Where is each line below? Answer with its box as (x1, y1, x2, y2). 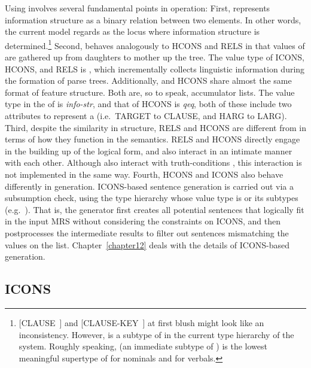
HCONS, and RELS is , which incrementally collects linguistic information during (5, 62, 305, 75)
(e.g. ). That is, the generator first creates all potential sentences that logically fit (5, 203, 304, 215)
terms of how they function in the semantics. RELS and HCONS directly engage (5, 133, 300, 145)
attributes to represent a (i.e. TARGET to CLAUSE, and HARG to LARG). (5, 110, 287, 121)
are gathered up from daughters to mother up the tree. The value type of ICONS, (5, 51, 304, 63)
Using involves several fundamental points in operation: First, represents (5, 2, 270, 14)
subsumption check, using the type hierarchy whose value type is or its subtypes (5, 191, 298, 204)
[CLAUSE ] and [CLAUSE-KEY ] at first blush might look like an (19, 316, 264, 329)
